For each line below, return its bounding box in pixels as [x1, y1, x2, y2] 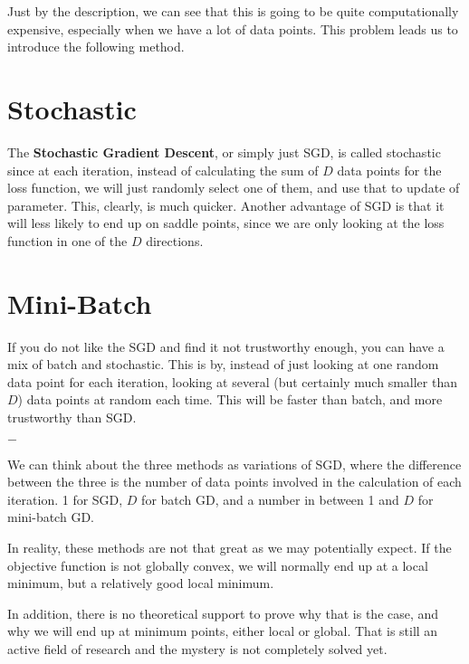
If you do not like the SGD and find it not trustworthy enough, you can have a [7, 337, 445, 356]
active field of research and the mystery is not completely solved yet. [7, 639, 388, 658]
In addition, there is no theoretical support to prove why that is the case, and [7, 603, 439, 622]
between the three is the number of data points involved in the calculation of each [7, 472, 462, 491]
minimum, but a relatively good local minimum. [7, 574, 274, 593]
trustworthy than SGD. [7, 407, 137, 426]
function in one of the [7, 231, 128, 250]
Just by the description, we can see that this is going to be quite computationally [7, 2, 459, 20]
